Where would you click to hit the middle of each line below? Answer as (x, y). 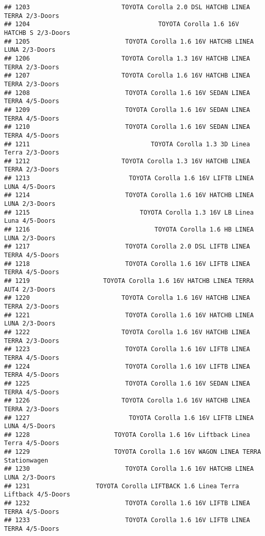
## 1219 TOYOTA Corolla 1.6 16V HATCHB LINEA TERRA (129, 281)
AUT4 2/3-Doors (30, 289)
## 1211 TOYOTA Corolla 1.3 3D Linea (127, 144)
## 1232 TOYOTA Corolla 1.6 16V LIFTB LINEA (127, 503)
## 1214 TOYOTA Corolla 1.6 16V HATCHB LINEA (129, 195)
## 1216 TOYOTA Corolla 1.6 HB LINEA (129, 230)
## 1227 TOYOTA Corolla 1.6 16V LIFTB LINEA (129, 418)
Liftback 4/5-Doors (37, 495)
